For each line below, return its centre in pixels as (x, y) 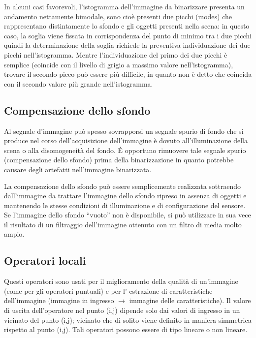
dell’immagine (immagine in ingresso (59, 300)
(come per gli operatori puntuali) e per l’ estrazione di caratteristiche (108, 291)
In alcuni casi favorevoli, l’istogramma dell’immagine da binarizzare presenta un (124, 6)
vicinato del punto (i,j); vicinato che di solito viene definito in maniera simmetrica (128, 320)
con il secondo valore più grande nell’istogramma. (79, 83)
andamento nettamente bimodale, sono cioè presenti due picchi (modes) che (118, 16)
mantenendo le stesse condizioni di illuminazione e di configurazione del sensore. (125, 205)
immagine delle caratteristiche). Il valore (190, 300)
